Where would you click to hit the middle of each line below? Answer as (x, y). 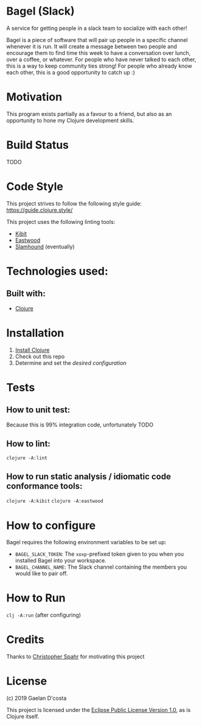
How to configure (51, 525)
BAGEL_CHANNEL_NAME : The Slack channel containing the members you (101, 567)
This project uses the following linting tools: (61, 221)
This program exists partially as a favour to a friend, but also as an (89, 113)
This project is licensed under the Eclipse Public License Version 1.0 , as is (99, 710)
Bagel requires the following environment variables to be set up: (86, 542)
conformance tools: (44, 486)
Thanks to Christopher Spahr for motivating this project (75, 656)
